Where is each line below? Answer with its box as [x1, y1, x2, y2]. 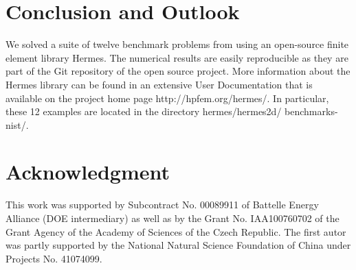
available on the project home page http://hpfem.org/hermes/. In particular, [5, 90, 329, 105]
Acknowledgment [5, 158, 170, 186]
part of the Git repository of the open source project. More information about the [5, 64, 351, 78]
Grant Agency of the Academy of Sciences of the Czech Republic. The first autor [5, 224, 346, 238]
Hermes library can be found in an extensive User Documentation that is [5, 77, 313, 91]
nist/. [5, 117, 29, 132]
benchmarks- [285, 104, 338, 119]
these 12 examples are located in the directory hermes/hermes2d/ [5, 104, 282, 119]
